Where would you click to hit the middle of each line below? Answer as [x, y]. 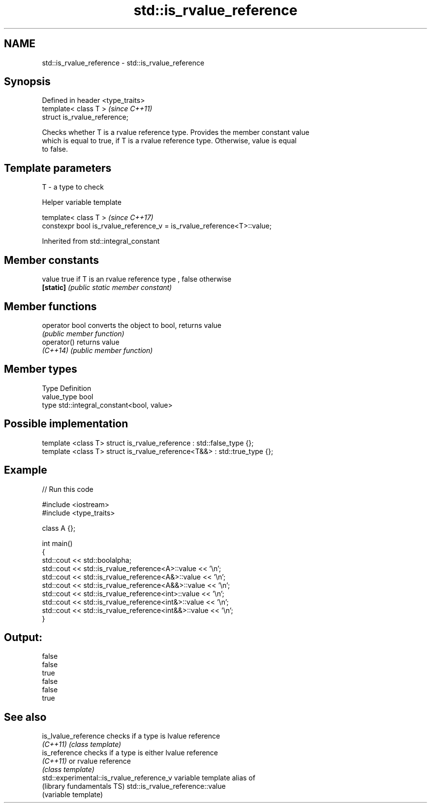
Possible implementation [66, 424]
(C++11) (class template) [82, 744]
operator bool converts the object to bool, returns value [132, 325]
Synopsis [27, 82]
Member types [41, 369]
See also [25, 717]
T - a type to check [73, 187]
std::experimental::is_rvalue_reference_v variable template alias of [149, 778]
